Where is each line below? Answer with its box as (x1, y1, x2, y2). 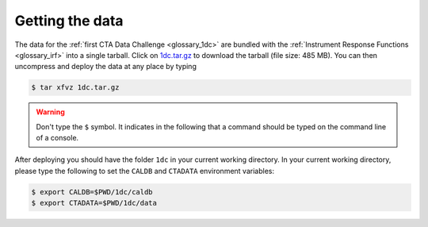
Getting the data (14, 12, 124, 29)
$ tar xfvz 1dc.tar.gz (31, 83, 120, 92)
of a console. (36, 133, 79, 143)
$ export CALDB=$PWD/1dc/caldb (31, 187, 154, 196)
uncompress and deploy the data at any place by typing (14, 62, 197, 71)
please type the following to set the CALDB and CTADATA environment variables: (14, 166, 275, 175)
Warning (36, 107, 65, 117)
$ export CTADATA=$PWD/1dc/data (31, 198, 158, 208)
